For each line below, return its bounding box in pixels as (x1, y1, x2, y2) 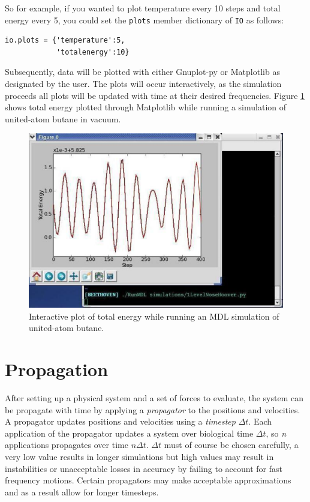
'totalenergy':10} (56, 47, 130, 56)
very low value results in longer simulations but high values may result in (5, 450, 274, 462)
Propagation (5, 357, 109, 381)
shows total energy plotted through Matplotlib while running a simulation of (5, 101, 287, 113)
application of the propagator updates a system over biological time (5, 426, 254, 439)
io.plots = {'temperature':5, (5, 36, 125, 45)
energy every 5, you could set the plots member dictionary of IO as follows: (5, 13, 284, 26)
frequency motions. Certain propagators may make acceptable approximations (5, 474, 291, 486)
